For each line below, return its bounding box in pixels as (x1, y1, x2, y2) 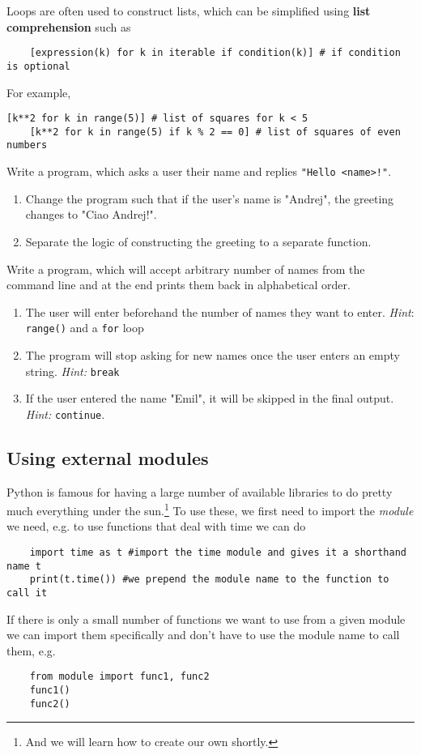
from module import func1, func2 (29, 671, 210, 683)
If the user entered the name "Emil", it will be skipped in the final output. (25, 390, 394, 407)
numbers (6, 139, 48, 151)
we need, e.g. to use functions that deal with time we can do (6, 518, 306, 535)
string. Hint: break (25, 362, 120, 379)
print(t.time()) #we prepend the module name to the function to (29, 574, 389, 586)
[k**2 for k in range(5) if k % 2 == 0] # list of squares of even (29, 126, 401, 138)
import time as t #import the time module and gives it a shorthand (29, 547, 406, 559)
